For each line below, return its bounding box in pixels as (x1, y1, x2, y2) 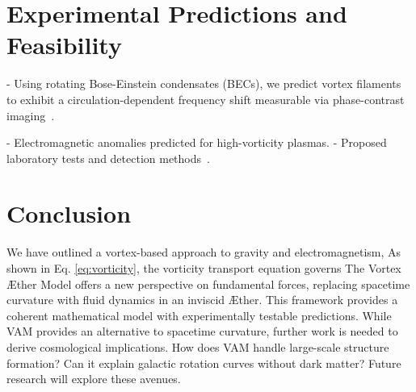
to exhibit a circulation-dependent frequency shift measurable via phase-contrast (6, 90, 405, 107)
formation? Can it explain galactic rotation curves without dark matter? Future (6, 354, 401, 371)
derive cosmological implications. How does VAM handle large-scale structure (6, 338, 389, 355)
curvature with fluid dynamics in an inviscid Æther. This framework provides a (6, 291, 398, 308)
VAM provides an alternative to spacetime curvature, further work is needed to (6, 323, 398, 340)
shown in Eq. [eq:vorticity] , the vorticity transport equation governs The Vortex (6, 260, 401, 276)
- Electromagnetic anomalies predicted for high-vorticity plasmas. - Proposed (6, 134, 387, 151)
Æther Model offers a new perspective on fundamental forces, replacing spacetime (6, 275, 410, 292)
